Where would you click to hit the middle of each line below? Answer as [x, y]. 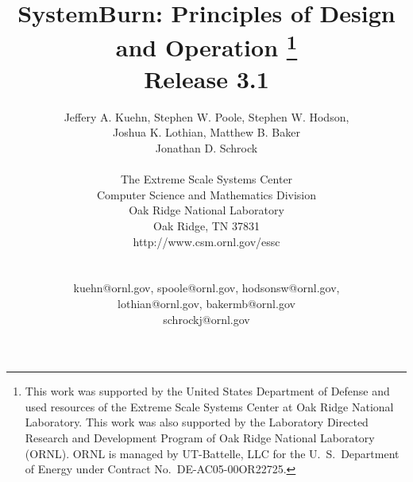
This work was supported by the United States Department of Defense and [207, 391]
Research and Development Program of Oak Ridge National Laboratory [200, 437]
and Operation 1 [206, 46]
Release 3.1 [206, 78]
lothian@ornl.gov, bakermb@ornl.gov [206, 303]
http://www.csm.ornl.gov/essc [206, 241]
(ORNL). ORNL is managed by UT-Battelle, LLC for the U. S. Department [212, 453]
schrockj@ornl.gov [206, 319]
